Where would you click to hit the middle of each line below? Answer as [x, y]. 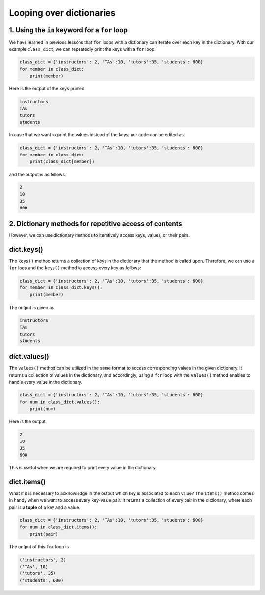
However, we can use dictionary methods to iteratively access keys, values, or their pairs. [100, 235]
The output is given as [31, 307]
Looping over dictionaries [62, 13]
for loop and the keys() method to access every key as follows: [75, 268]
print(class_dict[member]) [62, 162]
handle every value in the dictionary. [46, 382]
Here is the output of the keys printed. [47, 89]
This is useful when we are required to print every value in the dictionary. [83, 468]
